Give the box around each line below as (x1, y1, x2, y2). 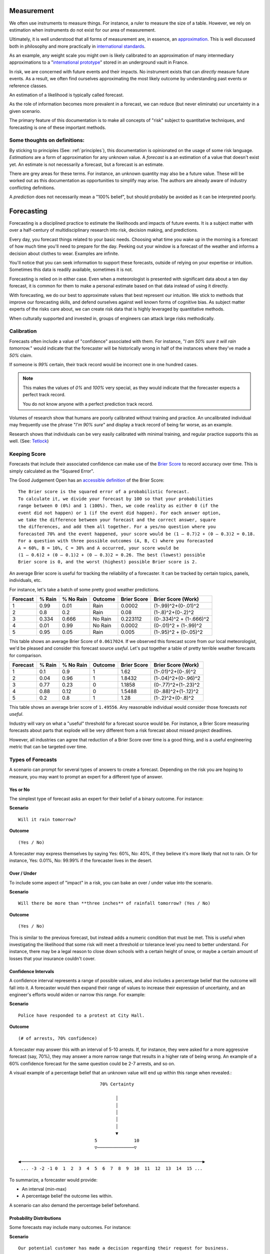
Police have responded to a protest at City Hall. (18, 1012, 145, 1018)
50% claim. (9, 352, 32, 358)
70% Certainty (99, 1081, 134, 1087)
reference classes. (9, 83, 47, 89)
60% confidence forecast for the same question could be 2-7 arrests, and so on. (9, 1060, 175, 1066)
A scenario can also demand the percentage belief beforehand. (9, 1202, 140, 1208)
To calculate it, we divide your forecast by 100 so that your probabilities (18, 496, 213, 502)
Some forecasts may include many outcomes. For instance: (9, 1224, 131, 1230)
